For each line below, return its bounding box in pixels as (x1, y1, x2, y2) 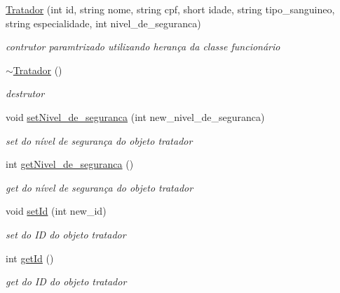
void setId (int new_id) (6, 203, 107, 218)
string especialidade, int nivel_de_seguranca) (6, 15, 201, 30)
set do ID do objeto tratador (6, 227, 126, 241)
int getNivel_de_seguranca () (6, 157, 134, 171)
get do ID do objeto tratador (6, 274, 127, 289)
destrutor (6, 86, 45, 101)
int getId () (6, 250, 54, 265)
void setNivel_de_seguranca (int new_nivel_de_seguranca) (6, 109, 265, 124)
